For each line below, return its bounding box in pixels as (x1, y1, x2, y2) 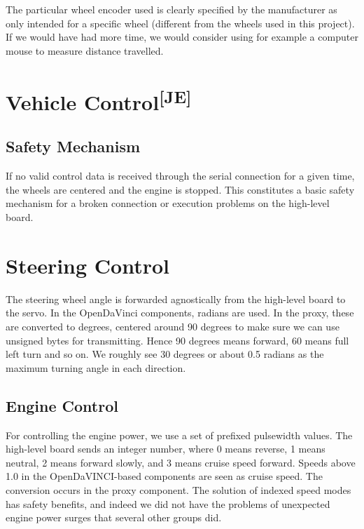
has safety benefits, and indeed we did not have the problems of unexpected (6, 496, 330, 511)
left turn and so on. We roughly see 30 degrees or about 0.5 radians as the (6, 347, 324, 361)
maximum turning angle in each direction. (6, 360, 186, 375)
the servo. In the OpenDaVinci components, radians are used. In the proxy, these (6, 305, 354, 320)
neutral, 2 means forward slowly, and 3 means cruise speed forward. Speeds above (6, 455, 356, 469)
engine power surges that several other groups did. (6, 510, 222, 525)
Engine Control (6, 394, 118, 416)
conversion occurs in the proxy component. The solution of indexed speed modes (6, 482, 351, 497)
